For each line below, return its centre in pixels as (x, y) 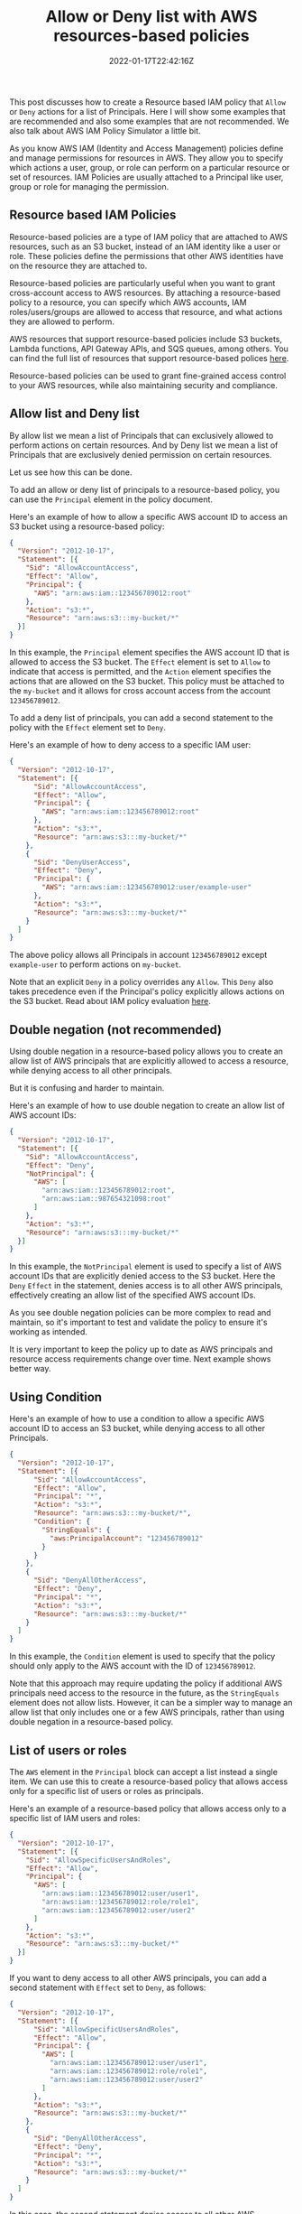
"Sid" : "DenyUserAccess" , (82, 862)
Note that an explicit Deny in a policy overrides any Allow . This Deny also (142, 982)
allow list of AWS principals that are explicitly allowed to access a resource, (149, 1061)
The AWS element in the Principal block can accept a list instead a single (143, 1772)
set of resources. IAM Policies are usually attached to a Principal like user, (146, 177)
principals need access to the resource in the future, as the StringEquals (144, 1693)
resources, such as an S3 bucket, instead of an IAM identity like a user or (145, 247)
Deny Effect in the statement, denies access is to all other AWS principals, (146, 1286)
